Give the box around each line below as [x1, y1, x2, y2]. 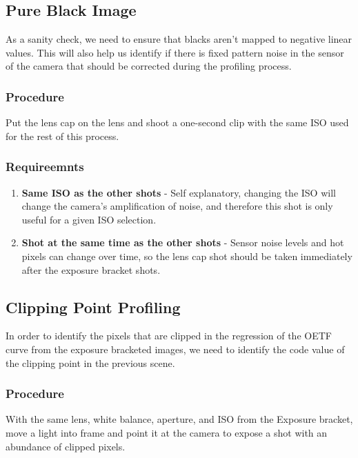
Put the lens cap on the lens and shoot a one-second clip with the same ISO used [6, 115, 349, 130]
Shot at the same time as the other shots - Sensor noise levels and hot [21, 235, 344, 250]
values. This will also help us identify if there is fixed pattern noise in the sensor [6, 45, 344, 59]
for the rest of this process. [6, 128, 119, 143]
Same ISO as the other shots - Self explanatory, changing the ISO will [21, 185, 336, 199]
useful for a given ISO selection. [21, 212, 157, 226]
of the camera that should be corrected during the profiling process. [6, 59, 292, 73]
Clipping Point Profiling [6, 296, 181, 317]
